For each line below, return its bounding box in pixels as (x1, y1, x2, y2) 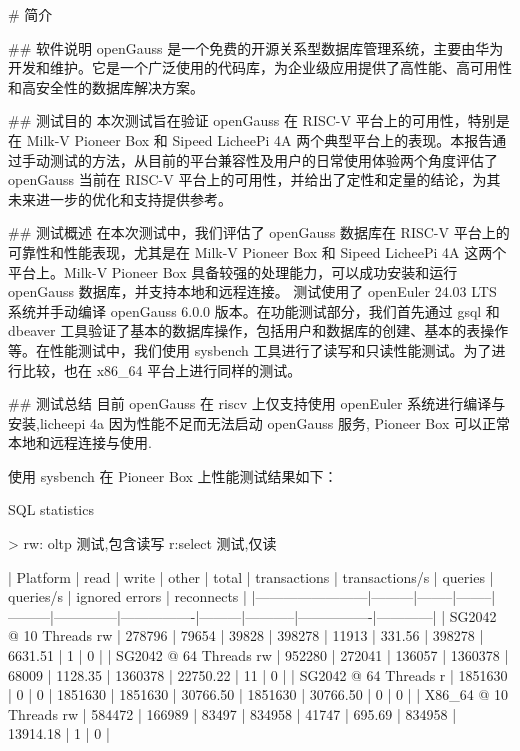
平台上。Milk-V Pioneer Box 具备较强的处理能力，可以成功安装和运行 (8, 261, 458, 282)
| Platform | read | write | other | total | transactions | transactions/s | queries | (8, 566, 494, 587)
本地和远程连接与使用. (8, 432, 152, 453)
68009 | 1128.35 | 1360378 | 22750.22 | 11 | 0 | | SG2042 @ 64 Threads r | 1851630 (8, 664, 508, 685)
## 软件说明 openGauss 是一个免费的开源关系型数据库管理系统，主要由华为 (8, 37, 504, 58)
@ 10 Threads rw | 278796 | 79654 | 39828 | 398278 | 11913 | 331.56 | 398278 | (8, 625, 484, 646)
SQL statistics (8, 499, 94, 520)
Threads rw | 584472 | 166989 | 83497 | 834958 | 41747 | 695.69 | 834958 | (8, 703, 457, 724)
